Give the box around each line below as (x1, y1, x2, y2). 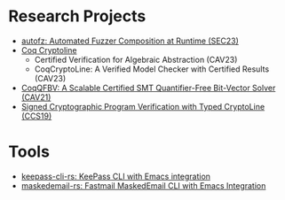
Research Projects (8, 6, 146, 27)
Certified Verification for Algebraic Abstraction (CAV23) (34, 54, 238, 65)
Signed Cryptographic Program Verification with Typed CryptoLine (20, 101, 265, 112)
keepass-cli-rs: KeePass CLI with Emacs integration (20, 171, 210, 181)
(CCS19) (20, 111, 52, 121)
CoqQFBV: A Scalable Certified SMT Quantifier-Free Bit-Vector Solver (20, 82, 276, 93)
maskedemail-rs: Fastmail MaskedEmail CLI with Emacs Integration (20, 180, 266, 191)
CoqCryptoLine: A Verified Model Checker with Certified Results (34, 64, 270, 74)
